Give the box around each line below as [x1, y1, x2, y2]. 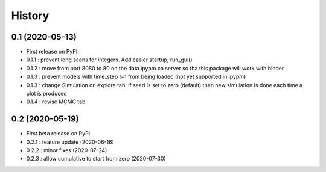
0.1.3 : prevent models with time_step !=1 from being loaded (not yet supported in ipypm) [26, 73, 246, 81]
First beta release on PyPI [26, 130, 91, 137]
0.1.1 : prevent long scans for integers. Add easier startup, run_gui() [26, 56, 193, 63]
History [11, 9, 50, 22]
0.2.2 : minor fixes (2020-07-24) [26, 147, 107, 154]
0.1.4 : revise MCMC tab [26, 98, 86, 105]
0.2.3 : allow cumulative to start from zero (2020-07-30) [26, 155, 166, 162]
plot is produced [26, 90, 68, 97]
